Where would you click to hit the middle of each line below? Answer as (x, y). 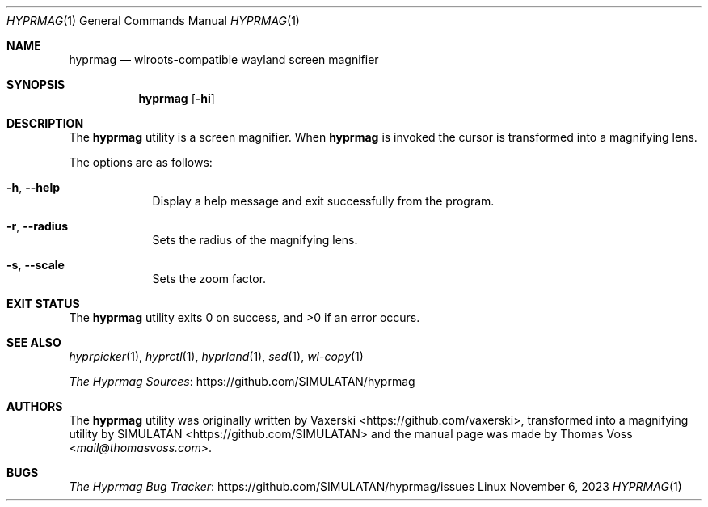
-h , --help (34, 187)
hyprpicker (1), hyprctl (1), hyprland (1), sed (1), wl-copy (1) (216, 356)
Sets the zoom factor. (209, 279)
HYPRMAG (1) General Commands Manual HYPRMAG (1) (153, 21)
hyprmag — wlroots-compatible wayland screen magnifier (224, 59)
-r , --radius (38, 226)
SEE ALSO (34, 342)
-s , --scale (36, 265)
